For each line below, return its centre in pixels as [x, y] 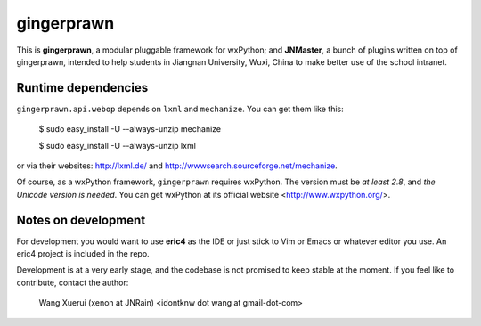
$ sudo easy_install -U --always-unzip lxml [117, 145]
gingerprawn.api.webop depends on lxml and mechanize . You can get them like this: [180, 109]
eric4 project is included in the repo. [83, 254]
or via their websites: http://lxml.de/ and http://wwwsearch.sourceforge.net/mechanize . [177, 166]
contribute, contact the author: [73, 282]
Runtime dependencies [82, 88]
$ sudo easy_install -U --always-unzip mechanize [130, 129]
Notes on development [81, 220]
